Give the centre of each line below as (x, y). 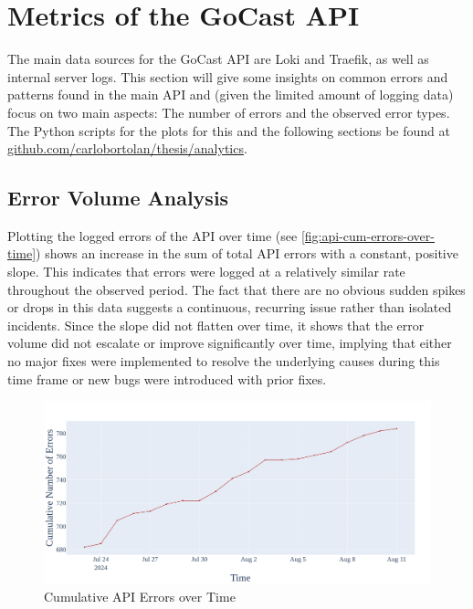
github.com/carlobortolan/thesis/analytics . (127, 148)
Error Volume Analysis (118, 198)
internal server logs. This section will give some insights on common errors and (228, 76)
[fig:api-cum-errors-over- (368, 235)
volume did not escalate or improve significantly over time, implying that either (230, 343)
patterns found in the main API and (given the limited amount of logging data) (231, 94)
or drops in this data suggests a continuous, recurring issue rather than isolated (230, 307)
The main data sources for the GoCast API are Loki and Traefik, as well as (218, 59)
